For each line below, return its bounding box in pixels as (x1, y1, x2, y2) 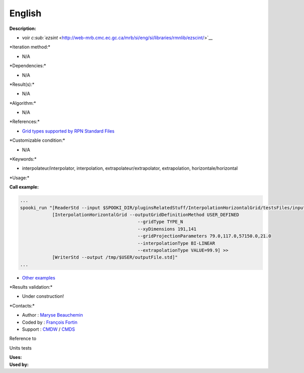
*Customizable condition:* (9, 137, 65, 143)
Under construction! (22, 293, 64, 299)
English (9, 8, 42, 19)
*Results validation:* (9, 284, 53, 290)
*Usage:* (9, 174, 30, 180)
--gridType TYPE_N (137, 219, 183, 225)
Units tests (9, 345, 32, 351)
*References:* (9, 118, 40, 125)
